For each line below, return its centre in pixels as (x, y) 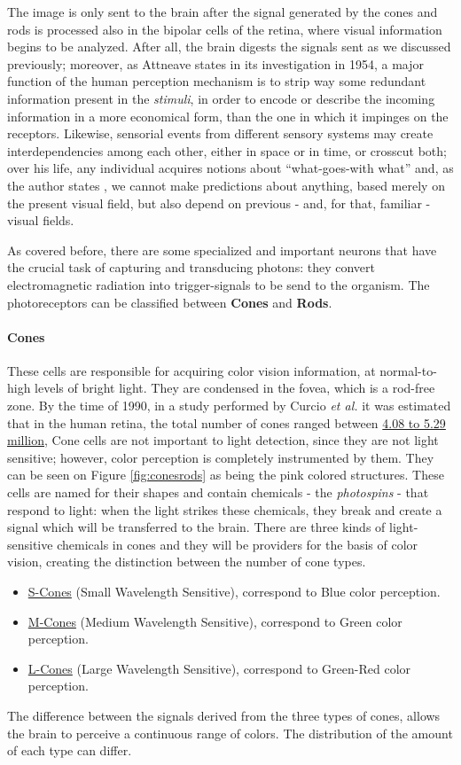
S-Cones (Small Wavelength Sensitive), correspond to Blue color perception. (234, 592)
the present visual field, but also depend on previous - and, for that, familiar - (219, 203)
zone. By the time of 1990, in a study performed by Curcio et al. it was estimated (229, 406)
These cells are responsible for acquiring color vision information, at (191, 370)
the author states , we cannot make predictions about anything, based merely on (226, 185)
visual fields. (41, 220)
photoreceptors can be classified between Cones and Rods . (170, 302)
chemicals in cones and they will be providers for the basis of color (238, 544)
